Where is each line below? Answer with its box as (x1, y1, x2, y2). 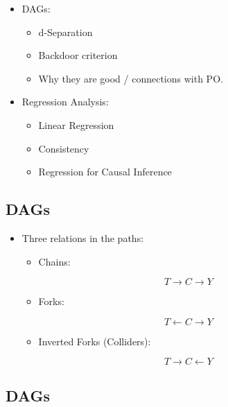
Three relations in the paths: (21, 230, 144, 245)
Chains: (38, 254, 71, 268)
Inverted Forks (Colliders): (38, 334, 151, 348)
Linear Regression (38, 117, 114, 132)
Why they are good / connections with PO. (38, 71, 223, 85)
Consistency (38, 141, 89, 155)
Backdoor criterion (38, 48, 118, 62)
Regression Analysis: (21, 94, 109, 109)
